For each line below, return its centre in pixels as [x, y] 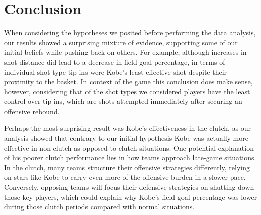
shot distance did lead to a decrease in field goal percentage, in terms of [115, 62]
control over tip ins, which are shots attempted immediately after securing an [123, 101]
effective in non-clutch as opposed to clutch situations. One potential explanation [129, 147]
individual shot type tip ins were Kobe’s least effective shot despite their [116, 72]
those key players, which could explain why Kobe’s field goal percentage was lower [131, 197]
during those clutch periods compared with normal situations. [99, 207]
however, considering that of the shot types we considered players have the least [127, 91]
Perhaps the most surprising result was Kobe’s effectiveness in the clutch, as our [128, 128]
